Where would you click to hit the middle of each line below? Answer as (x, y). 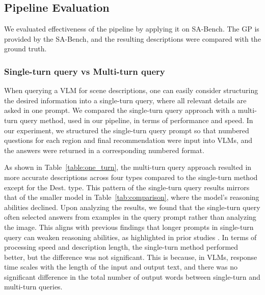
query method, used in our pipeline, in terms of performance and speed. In (137, 120)
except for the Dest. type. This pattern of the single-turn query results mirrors (127, 187)
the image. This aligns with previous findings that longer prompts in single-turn (129, 227)
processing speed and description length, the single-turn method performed (121, 247)
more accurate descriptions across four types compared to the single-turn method (131, 177)
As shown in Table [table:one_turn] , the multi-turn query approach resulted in (128, 167)
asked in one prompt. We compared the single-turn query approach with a (120, 110)
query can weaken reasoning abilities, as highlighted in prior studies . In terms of (130, 237)
